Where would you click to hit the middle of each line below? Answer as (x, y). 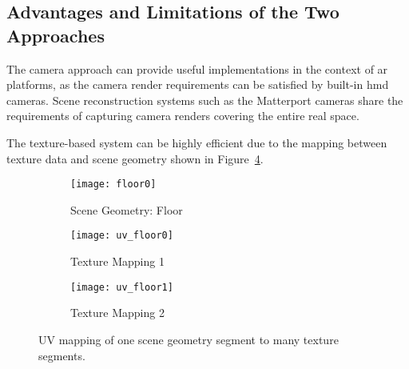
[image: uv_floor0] (122, 236)
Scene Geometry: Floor (127, 209)
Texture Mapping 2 (117, 313)
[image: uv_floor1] (122, 287)
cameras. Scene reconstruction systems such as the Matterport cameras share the (205, 100)
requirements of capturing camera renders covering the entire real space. (183, 116)
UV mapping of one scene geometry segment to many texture (189, 339)
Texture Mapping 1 (117, 261)
